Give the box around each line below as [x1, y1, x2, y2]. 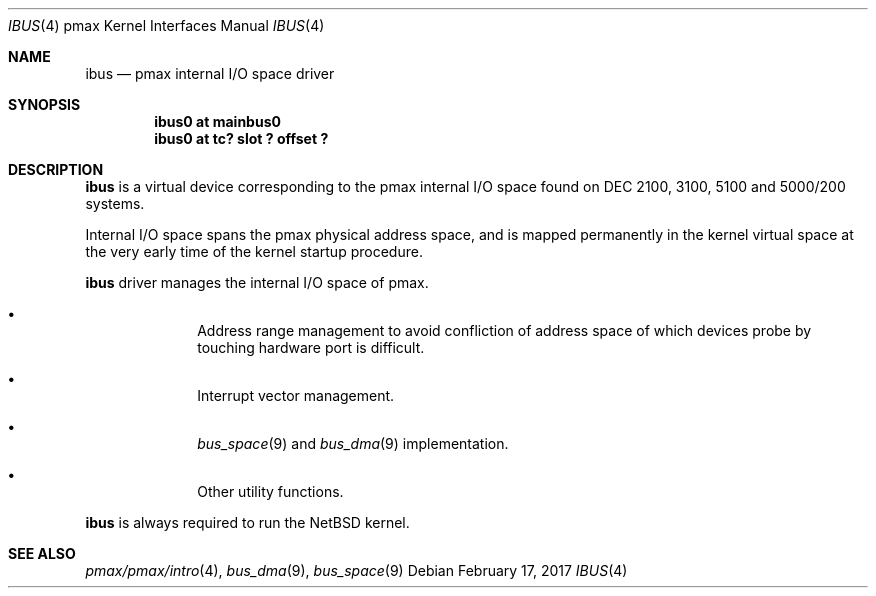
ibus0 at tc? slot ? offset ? [154, 130, 329, 147]
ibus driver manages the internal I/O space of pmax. [85, 274, 429, 291]
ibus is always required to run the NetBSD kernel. [85, 514, 410, 531]
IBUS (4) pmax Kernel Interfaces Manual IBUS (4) [8, 17, 325, 34]
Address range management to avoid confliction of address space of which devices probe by [197, 322, 812, 339]
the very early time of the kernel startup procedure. [85, 243, 423, 260]
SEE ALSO [8, 545, 76, 562]
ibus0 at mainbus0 [154, 113, 281, 130]
